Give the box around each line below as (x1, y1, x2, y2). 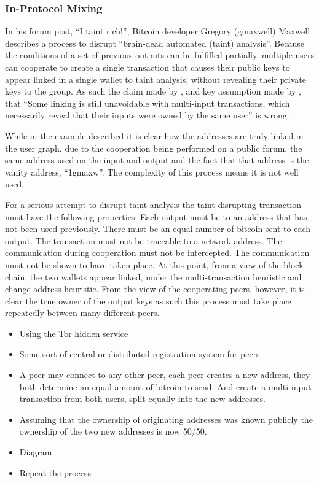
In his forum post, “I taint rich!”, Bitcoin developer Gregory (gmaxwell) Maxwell (5, 25, 310, 37)
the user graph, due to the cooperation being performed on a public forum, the (5, 141, 302, 154)
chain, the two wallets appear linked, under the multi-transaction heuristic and (5, 270, 302, 283)
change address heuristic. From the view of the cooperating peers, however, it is (5, 282, 305, 295)
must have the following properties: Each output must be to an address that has (5, 210, 307, 223)
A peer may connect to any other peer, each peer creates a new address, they (19, 368, 310, 381)
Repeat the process (19, 466, 92, 479)
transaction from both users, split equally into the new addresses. (19, 392, 266, 405)
